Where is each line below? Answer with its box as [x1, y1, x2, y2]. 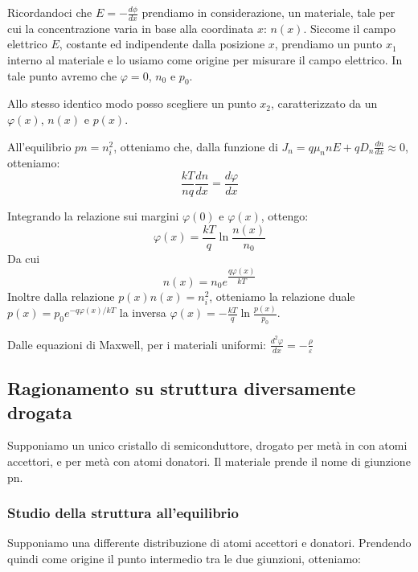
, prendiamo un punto [274, 35, 383, 52]
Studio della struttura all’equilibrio [7, 503, 239, 523]
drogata [7, 399, 72, 424]
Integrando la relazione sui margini [7, 208, 179, 224]
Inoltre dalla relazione [7, 287, 115, 304]
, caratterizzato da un [271, 95, 378, 112]
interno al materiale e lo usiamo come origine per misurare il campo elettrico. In [7, 51, 403, 68]
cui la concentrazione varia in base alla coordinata [7, 19, 254, 36]
